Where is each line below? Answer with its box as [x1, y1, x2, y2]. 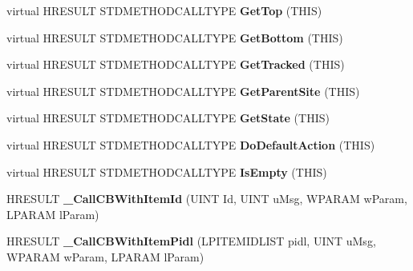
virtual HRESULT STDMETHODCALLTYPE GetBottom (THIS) [6, 29, 343, 46]
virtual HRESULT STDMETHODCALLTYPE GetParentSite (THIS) [6, 82, 360, 99]
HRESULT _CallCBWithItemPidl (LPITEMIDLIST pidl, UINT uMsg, [6, 233, 376, 249]
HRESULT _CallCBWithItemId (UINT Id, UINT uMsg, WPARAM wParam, [6, 190, 407, 207]
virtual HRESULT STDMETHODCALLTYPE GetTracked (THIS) [6, 56, 345, 73]
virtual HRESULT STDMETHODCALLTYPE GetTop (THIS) [6, 2, 322, 18]
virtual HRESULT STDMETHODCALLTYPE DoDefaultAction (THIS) [6, 136, 375, 153]
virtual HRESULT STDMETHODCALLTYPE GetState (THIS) [6, 110, 330, 126]
